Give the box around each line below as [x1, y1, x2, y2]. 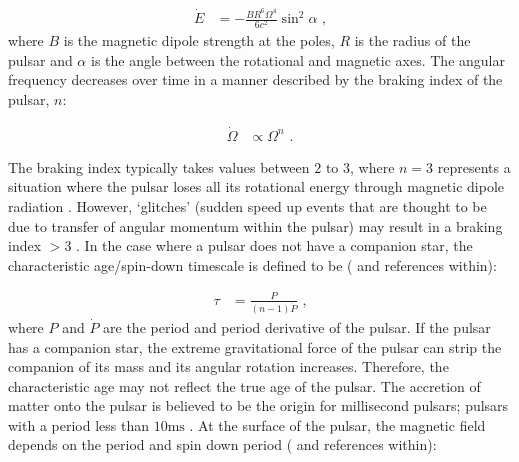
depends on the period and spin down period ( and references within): [8, 434, 437, 455]
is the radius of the [354, 30, 471, 51]
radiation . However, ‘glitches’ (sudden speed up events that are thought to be [8, 196, 487, 217]
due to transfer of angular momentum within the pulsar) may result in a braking [8, 215, 503, 236]
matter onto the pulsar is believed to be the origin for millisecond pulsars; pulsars [8, 395, 509, 416]
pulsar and [8, 49, 73, 70]
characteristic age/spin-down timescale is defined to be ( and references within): [8, 254, 497, 275]
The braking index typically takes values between [8, 156, 310, 177]
